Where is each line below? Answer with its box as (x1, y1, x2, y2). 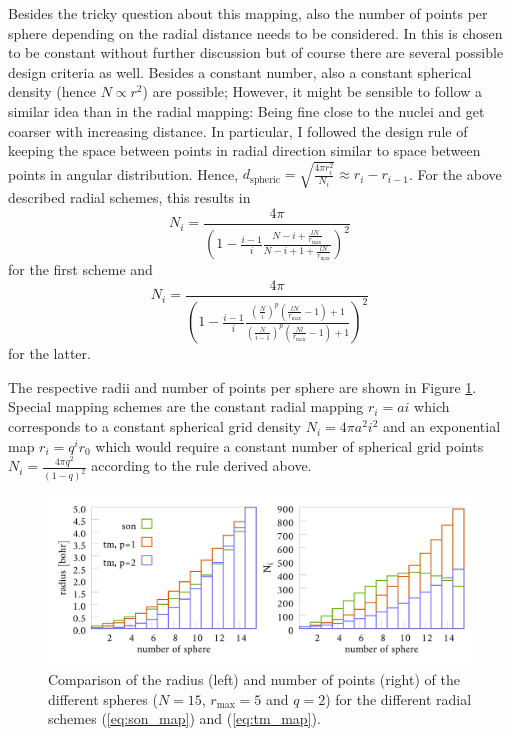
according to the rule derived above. (91, 455, 312, 476)
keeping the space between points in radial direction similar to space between (8, 140, 481, 161)
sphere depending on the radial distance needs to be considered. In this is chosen (8, 22, 503, 43)
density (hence (8, 81, 96, 102)
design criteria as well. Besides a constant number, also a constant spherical (8, 61, 472, 82)
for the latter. (8, 343, 91, 364)
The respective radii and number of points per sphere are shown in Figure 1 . (8, 376, 477, 397)
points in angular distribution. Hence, (8, 163, 239, 184)
